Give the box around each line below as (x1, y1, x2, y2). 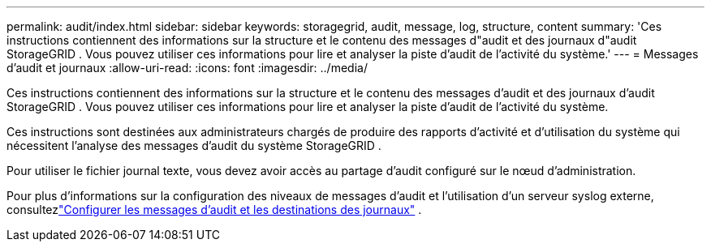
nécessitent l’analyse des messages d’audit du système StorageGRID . (6, 139, 381, 152)
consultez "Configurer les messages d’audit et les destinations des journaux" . (6, 203, 422, 216)
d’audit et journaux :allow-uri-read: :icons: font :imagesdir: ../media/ (6, 61, 368, 75)
